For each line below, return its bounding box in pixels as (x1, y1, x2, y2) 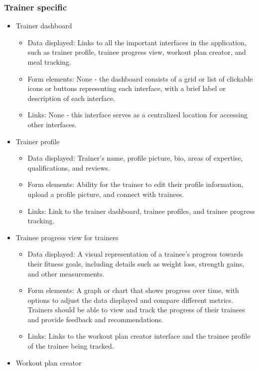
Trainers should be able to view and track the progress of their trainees (27, 304, 245, 315)
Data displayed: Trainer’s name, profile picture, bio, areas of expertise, (27, 153, 243, 163)
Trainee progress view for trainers (15, 232, 119, 242)
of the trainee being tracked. (27, 341, 114, 351)
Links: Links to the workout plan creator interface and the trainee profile (27, 331, 251, 341)
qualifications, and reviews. (27, 162, 110, 173)
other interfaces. (27, 119, 77, 129)
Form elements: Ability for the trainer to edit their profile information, (27, 179, 244, 189)
